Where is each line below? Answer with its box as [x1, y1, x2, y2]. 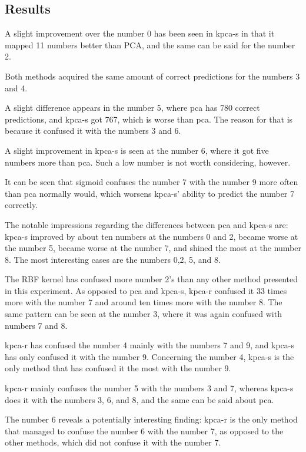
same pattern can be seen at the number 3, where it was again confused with [5, 308, 282, 320]
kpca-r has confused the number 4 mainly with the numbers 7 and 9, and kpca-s [5, 339, 294, 351]
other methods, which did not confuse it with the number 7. [5, 436, 221, 448]
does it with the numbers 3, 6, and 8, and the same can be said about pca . [5, 393, 274, 405]
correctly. [5, 199, 38, 211]
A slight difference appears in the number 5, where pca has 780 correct [5, 101, 260, 114]
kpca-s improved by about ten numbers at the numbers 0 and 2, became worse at [5, 230, 298, 242]
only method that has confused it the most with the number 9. [5, 362, 231, 374]
